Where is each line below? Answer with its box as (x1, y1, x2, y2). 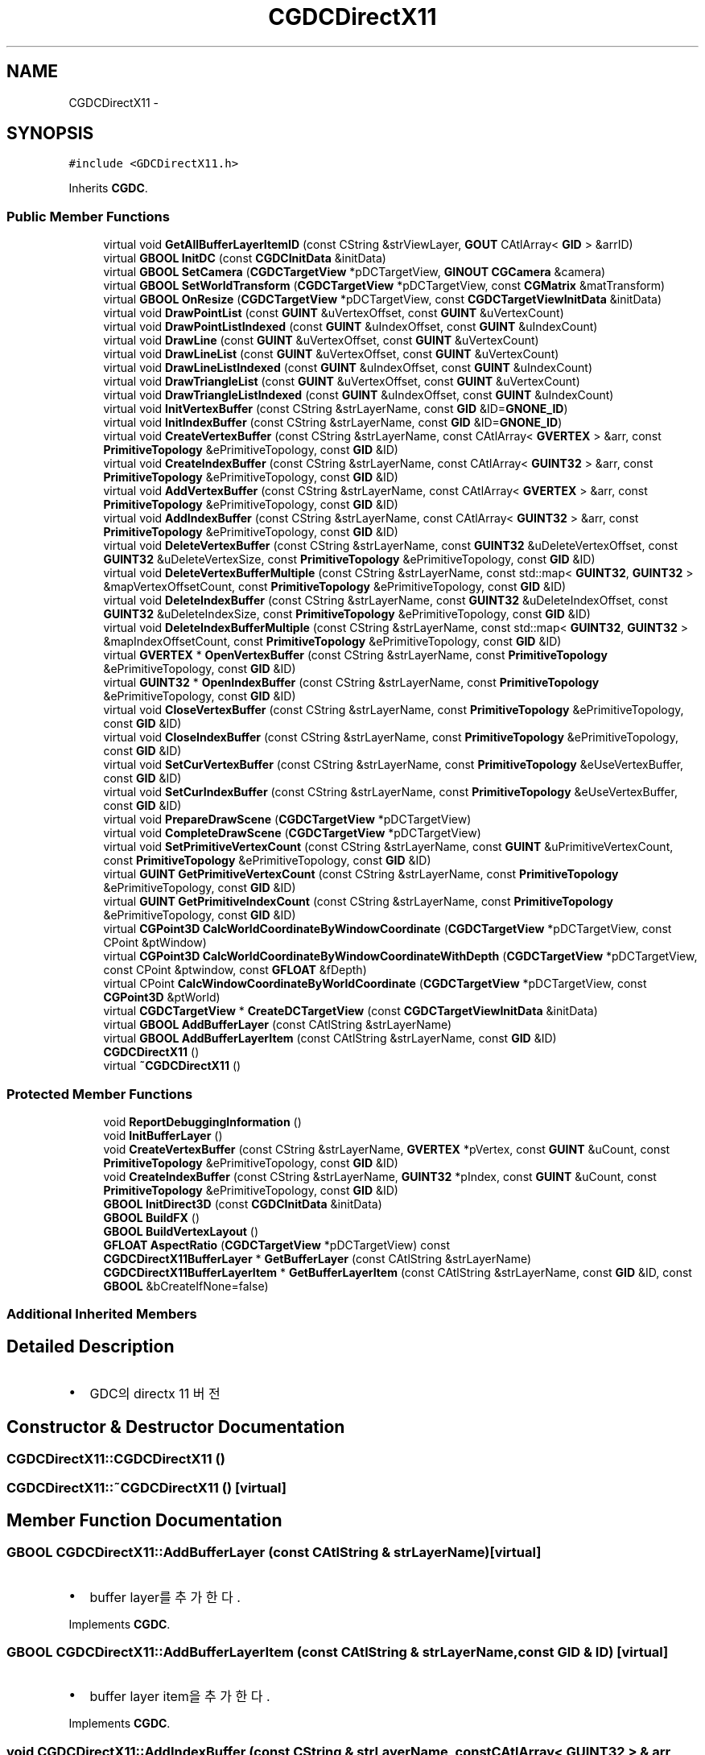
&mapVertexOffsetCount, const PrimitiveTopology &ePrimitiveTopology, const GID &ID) (103, 580, 567, 594)
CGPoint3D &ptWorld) (103, 990, 221, 1005)
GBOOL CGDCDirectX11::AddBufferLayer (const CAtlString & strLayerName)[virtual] (6, 1544, 542, 1561)
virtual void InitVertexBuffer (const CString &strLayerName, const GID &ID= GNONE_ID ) (103, 402, 568, 416)
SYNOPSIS (6, 123, 94, 144)
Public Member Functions (6, 208, 170, 225)
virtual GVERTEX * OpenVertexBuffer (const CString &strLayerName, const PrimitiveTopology (103, 648, 608, 663)
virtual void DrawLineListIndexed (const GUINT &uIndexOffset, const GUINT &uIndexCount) (103, 361, 593, 375)
